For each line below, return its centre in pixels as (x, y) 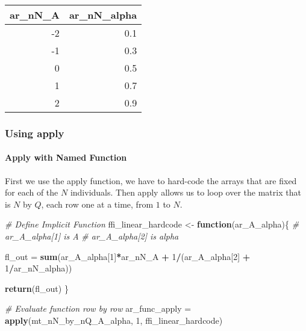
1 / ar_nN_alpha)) (39, 268)
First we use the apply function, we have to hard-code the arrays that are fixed (151, 180)
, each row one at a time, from (97, 204)
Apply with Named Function (66, 157)
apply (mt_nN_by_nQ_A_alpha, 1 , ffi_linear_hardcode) (114, 320)
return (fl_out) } (37, 288)
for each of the (32, 192)
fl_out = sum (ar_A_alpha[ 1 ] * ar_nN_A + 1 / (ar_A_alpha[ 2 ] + (128, 256)
